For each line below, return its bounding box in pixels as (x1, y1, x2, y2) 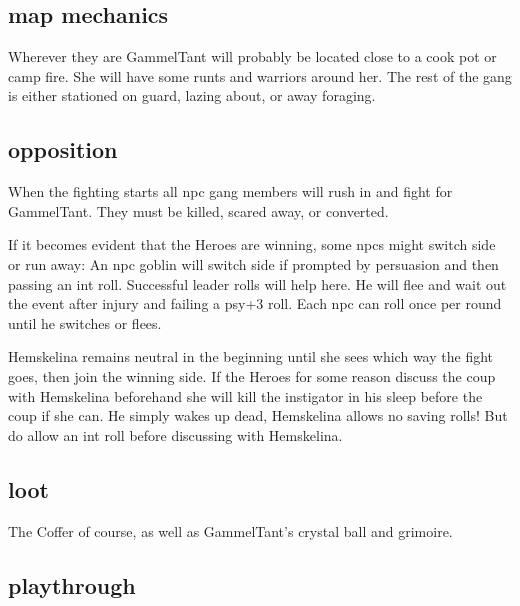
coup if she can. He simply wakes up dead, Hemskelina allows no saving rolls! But (8, 405, 508, 426)
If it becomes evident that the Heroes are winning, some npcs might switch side (8, 234, 496, 255)
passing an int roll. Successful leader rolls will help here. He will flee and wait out (8, 273, 507, 294)
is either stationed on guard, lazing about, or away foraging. (8, 85, 376, 106)
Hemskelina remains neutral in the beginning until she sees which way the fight (8, 346, 494, 367)
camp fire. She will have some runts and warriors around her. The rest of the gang (8, 65, 512, 86)
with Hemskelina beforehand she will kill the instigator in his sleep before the (8, 385, 483, 406)
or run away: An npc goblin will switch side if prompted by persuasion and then (8, 253, 499, 274)
